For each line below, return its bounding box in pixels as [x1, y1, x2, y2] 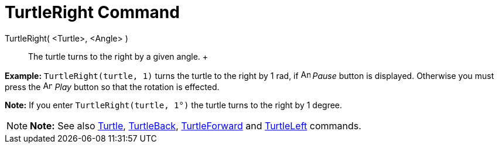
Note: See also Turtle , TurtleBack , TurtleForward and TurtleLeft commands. [30, 119, 361, 132]
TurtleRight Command [5, 2, 180, 22]
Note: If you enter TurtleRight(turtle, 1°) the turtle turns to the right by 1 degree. [5, 99, 343, 110]
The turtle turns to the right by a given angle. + [28, 51, 209, 61]
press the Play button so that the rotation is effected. [5, 81, 220, 92]
